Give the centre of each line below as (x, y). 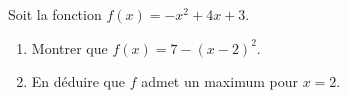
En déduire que (78, 81)
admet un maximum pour (219, 81)
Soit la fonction (55, 14)
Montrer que (69, 47)
